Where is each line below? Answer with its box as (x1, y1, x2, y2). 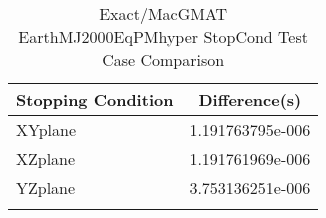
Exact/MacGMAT (99, 2, 228, 25)
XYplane (16, 118, 77, 141)
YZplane (16, 176, 76, 199)
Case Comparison (102, 48, 225, 71)
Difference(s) (198, 88, 302, 111)
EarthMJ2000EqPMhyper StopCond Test (18, 25, 308, 48)
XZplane (16, 147, 76, 170)
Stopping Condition (16, 88, 174, 111)
